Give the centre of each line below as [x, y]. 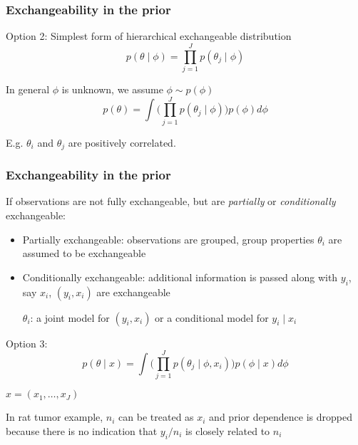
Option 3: [27, 343]
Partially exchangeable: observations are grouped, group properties [168, 239]
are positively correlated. [122, 142]
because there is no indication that [82, 430]
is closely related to [228, 430]
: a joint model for [70, 317]
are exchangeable [133, 292]
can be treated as [156, 417]
